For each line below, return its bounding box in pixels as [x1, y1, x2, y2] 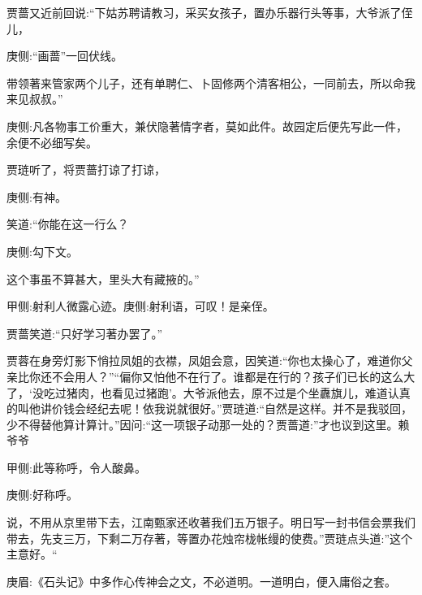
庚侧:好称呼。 [6, 486, 78, 503]
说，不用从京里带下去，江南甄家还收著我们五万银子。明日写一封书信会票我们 [6, 514, 416, 531]
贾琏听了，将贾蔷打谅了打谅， [6, 161, 166, 178]
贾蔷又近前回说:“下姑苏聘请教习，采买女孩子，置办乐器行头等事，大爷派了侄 [6, 4, 413, 20]
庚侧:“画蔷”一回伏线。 [6, 47, 123, 64]
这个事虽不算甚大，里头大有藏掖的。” [6, 270, 200, 287]
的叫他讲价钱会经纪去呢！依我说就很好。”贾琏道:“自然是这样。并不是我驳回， [6, 400, 413, 417]
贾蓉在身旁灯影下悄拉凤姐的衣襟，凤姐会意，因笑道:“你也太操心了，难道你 [6, 352, 402, 369]
